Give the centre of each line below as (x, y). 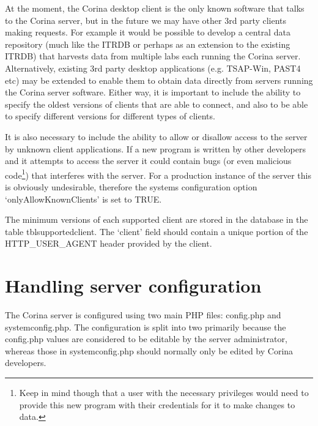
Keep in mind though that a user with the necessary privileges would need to (164, 393)
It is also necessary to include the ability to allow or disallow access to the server (156, 136)
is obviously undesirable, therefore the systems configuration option (131, 186)
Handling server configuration (133, 286)
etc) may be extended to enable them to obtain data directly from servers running (159, 80)
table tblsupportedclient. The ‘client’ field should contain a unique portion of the (157, 231)
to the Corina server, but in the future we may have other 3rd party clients (146, 20)
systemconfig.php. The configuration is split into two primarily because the (146, 327)
